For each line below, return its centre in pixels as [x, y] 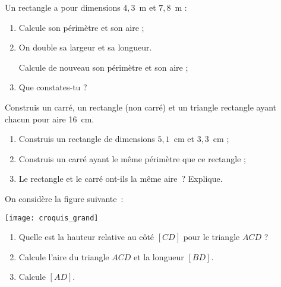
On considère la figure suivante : [64, 198]
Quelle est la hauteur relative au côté [86, 237]
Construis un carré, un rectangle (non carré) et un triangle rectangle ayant [141, 107]
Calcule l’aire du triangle [64, 256]
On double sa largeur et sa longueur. [85, 47]
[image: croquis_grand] [52, 218]
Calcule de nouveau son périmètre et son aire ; [103, 67]
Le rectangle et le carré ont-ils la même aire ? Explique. [121, 179]
